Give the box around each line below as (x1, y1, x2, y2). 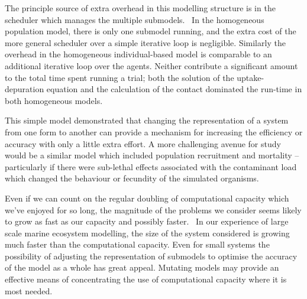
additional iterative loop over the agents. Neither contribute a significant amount (5, 59, 298, 71)
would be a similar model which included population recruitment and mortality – (5, 149, 299, 161)
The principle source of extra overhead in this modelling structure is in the (5, 2, 276, 14)
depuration (5, 83, 44, 95)
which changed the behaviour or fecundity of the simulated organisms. (5, 172, 259, 184)
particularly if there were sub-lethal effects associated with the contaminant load (5, 160, 297, 173)
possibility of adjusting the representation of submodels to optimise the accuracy (5, 249, 298, 262)
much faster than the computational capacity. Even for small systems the (5, 238, 270, 251)
